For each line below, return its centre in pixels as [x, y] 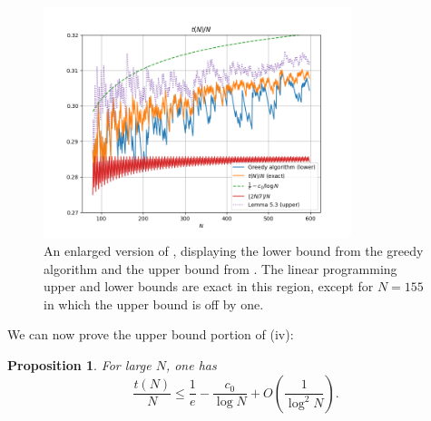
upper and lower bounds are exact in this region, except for [209, 286]
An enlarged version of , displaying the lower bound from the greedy [234, 250]
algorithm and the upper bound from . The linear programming [220, 268]
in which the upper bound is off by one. [154, 304]
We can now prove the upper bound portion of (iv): [151, 334]
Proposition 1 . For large [79, 364]
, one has [191, 364]
